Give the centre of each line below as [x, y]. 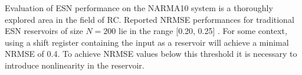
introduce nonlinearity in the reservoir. [75, 65]
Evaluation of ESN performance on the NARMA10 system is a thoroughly [139, 8]
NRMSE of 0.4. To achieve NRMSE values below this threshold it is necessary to [151, 54]
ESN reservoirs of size [44, 31]
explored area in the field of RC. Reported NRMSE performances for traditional [150, 19]
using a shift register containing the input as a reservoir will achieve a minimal [147, 42]
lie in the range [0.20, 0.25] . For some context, [203, 31]
